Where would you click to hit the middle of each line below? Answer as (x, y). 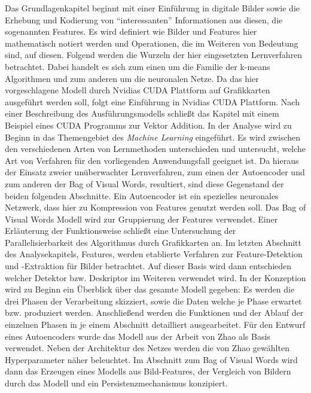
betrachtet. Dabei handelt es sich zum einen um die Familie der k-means (138, 66)
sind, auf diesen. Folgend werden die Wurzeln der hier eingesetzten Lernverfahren (154, 55)
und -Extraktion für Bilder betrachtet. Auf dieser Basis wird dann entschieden (148, 266)
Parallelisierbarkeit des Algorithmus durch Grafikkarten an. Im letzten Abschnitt (153, 242)
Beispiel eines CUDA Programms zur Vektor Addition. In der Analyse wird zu (148, 125)
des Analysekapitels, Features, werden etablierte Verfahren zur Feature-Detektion (154, 254)
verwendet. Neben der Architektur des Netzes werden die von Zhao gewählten (147, 348)
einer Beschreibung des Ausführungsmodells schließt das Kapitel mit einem (142, 113)
